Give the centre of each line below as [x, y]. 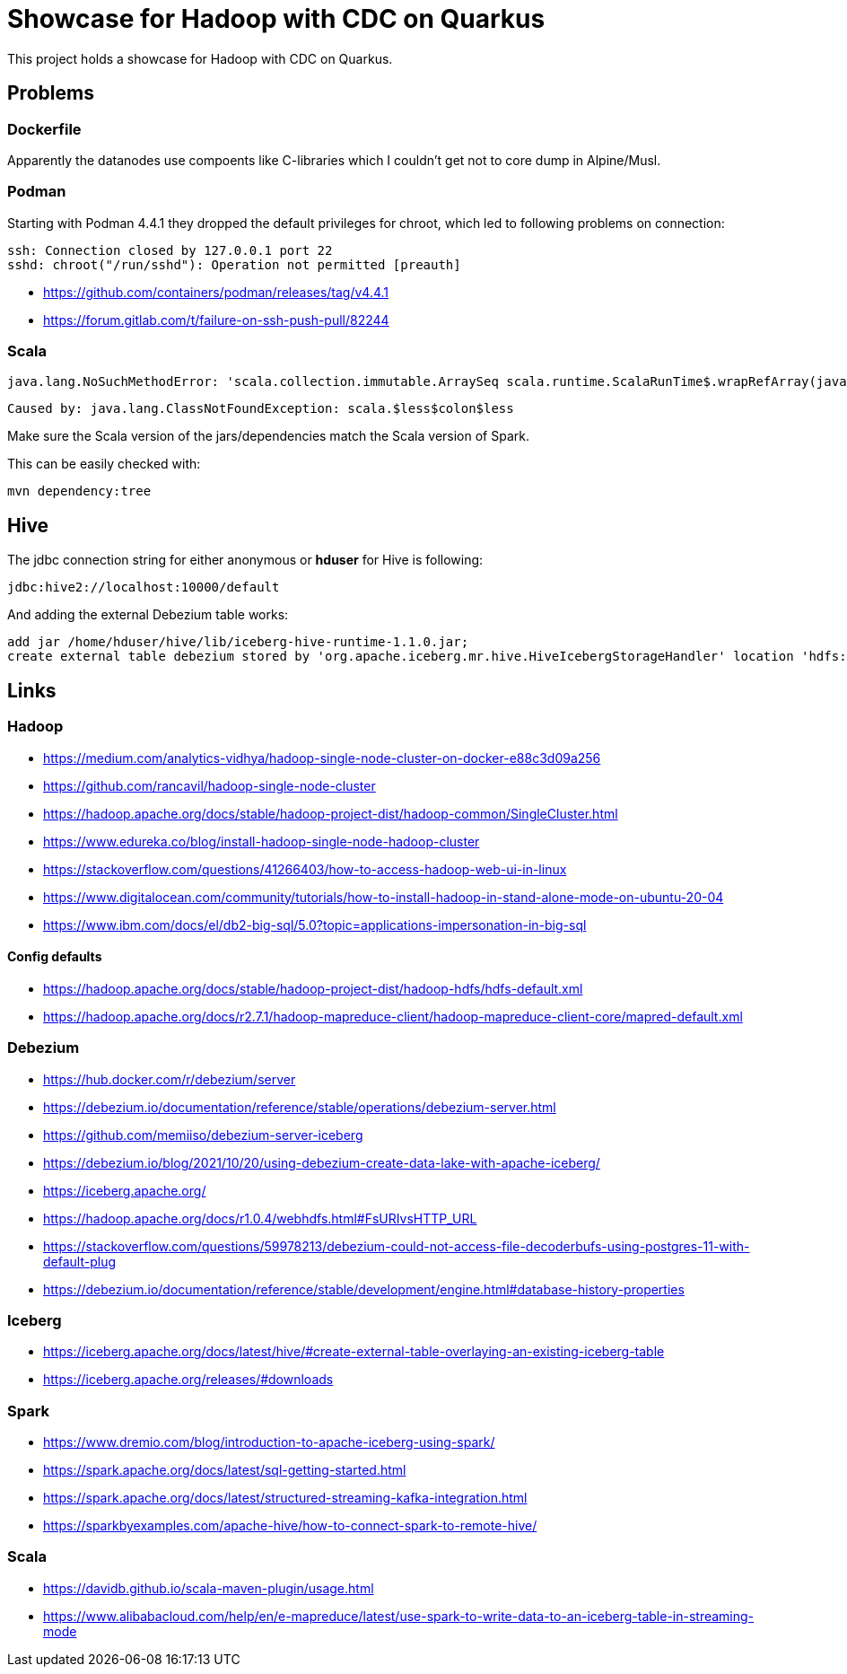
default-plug [80, 1261]
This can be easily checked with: [104, 464]
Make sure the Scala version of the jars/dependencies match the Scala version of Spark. [268, 436]
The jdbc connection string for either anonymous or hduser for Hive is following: [245, 560]
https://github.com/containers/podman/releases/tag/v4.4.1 [216, 292]
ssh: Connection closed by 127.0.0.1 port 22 [170, 250]
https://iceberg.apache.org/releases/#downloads [188, 1380]
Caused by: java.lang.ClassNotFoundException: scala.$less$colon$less [261, 409]
